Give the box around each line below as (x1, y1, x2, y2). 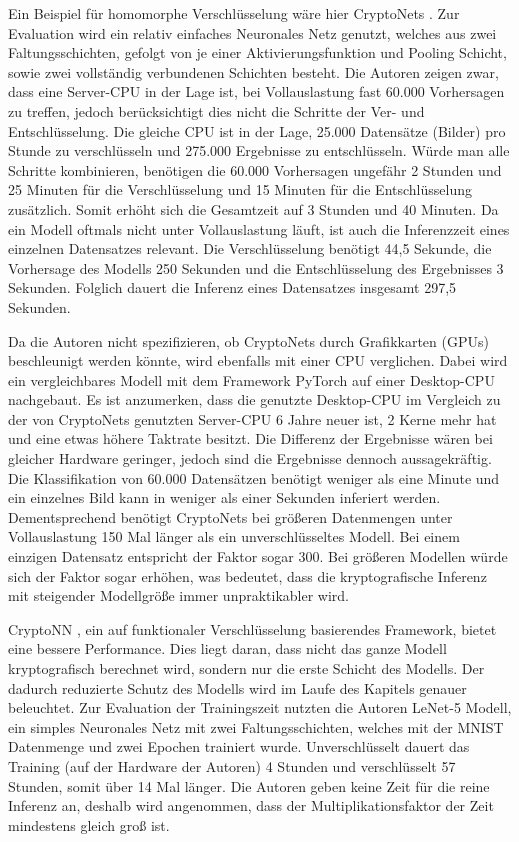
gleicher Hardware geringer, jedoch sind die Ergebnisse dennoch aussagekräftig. (8, 448, 492, 469)
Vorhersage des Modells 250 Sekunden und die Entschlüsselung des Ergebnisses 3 (8, 257, 504, 278)
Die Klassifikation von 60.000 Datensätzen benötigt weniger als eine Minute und (8, 467, 500, 488)
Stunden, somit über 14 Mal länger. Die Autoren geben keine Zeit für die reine (8, 775, 490, 796)
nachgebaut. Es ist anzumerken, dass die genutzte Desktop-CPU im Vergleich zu (8, 389, 501, 410)
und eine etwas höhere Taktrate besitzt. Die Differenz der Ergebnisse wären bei (8, 428, 493, 449)
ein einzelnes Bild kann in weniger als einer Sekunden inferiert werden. (8, 487, 441, 508)
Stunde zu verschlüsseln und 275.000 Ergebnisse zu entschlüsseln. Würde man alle (8, 140, 510, 161)
